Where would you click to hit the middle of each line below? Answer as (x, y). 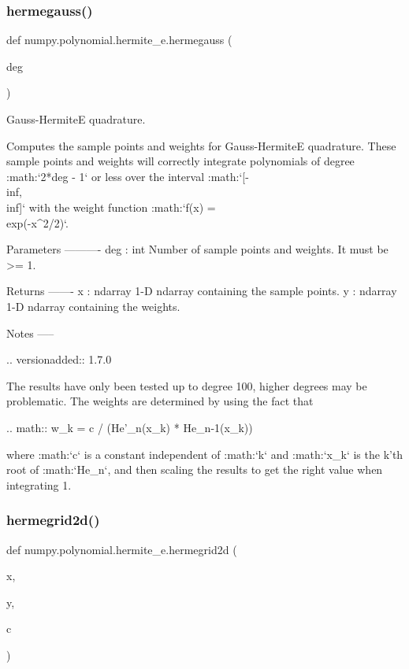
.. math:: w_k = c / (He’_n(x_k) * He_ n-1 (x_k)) (130, 427)
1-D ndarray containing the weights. (93, 306)
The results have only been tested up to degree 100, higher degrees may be (187, 385)
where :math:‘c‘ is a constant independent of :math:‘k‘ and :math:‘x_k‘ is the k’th (205, 454)
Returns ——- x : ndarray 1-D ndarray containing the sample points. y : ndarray (202, 291)
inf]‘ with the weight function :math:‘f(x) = (111, 207)
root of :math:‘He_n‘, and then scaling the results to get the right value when (195, 469)
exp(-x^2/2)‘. (37, 222)
